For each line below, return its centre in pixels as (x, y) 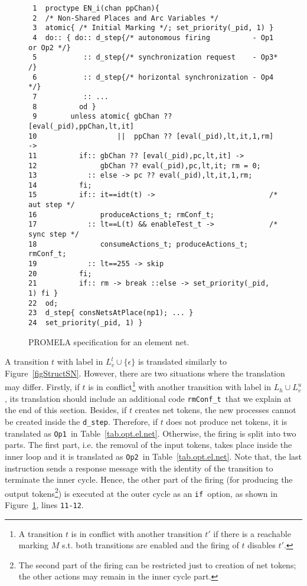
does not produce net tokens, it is (227, 421)
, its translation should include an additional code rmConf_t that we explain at (148, 398)
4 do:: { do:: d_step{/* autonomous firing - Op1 (153, 37)
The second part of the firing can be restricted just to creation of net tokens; (157, 564)
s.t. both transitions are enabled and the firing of (150, 545)
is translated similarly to (182, 361)
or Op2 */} (50, 48)
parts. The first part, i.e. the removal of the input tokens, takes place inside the (148, 445)
